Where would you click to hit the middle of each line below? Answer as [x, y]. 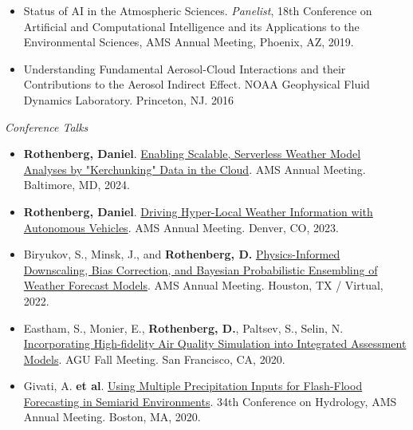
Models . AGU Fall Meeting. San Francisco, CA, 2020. [154, 359]
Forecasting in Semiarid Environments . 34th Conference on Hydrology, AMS [210, 401]
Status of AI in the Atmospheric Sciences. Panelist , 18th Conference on [198, 10]
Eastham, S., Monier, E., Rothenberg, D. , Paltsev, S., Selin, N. [183, 327]
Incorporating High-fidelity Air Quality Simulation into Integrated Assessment [215, 343]
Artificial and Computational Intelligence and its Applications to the [191, 26]
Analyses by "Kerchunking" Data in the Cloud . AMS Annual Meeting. [195, 169]
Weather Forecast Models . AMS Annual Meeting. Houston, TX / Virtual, [203, 285]
